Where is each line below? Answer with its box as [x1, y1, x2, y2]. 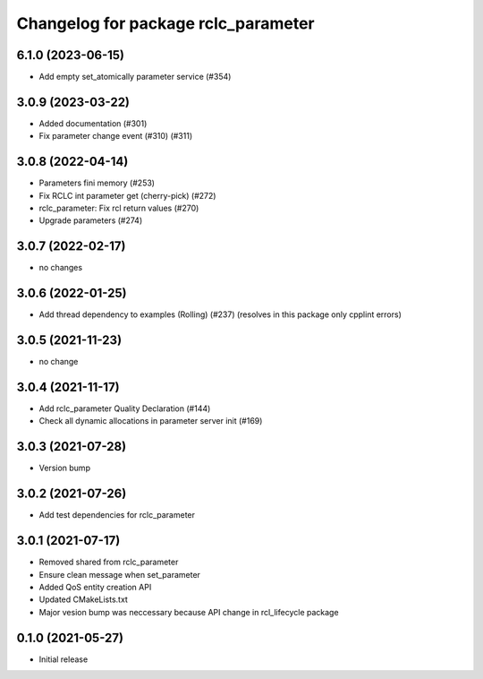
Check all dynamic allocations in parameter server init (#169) [38, 416, 263, 426]
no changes [38, 262, 83, 273]
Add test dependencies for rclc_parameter [38, 510, 196, 520]
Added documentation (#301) [38, 117, 148, 129]
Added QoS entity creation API [38, 581, 152, 592]
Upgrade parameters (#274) [38, 215, 143, 226]
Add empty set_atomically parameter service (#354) [38, 72, 232, 82]
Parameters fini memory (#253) [38, 177, 156, 188]
